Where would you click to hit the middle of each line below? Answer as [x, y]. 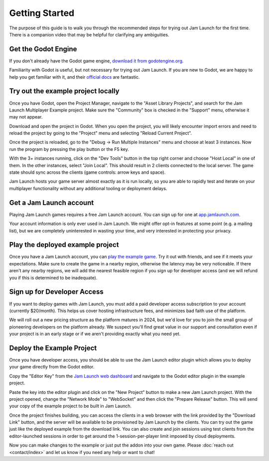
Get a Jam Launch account [52, 202]
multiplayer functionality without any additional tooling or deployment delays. [88, 188]
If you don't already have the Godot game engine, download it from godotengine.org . [96, 61]
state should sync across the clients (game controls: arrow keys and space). [87, 172]
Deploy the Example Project [53, 348]
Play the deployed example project [64, 245]
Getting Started [42, 13]
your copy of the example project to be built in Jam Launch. [70, 406]
